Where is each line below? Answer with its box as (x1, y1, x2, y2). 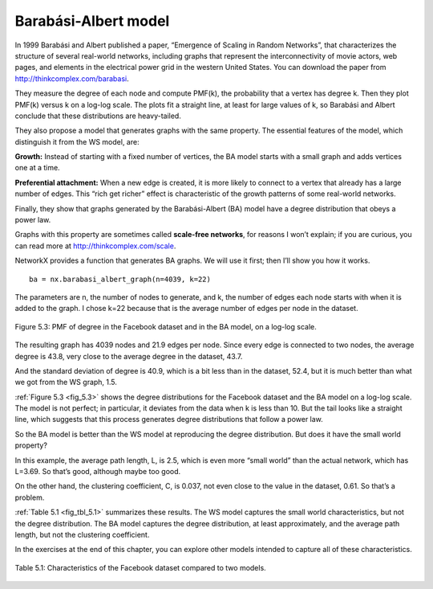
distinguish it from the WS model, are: (14, 137, 140, 146)
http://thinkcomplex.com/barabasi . (14, 73, 129, 84)
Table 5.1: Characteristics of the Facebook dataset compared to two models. (14, 562, 266, 572)
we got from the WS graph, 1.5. (14, 378, 118, 387)
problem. (14, 493, 45, 502)
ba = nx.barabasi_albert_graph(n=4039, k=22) (29, 274, 212, 284)
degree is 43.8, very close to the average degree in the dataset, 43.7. (14, 351, 243, 361)
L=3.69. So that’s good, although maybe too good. (14, 467, 181, 477)
